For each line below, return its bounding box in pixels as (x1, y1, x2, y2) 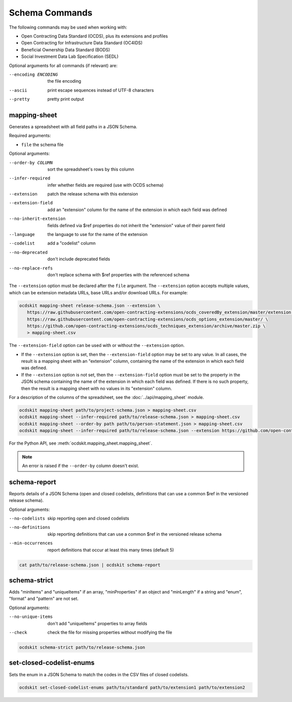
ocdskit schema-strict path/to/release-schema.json (19, 645, 146, 650)
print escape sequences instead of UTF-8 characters (47, 87, 154, 93)
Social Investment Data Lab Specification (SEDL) (21, 54, 119, 59)
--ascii (9, 88, 28, 93)
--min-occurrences (9, 540, 53, 546)
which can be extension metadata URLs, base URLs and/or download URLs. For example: (9, 289, 188, 295)
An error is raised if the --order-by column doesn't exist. (22, 463, 140, 468)
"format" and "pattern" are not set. (9, 596, 79, 602)
